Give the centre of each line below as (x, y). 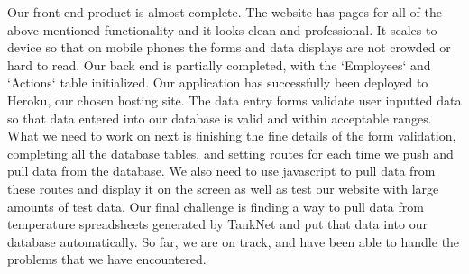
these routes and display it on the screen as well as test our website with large (223, 188)
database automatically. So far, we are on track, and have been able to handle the (234, 241)
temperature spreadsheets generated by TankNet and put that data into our (217, 224)
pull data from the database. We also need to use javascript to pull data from (221, 171)
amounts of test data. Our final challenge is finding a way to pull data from (216, 206)
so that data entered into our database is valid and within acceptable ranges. (220, 118)
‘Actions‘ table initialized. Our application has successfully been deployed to (218, 82)
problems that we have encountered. (107, 259)
